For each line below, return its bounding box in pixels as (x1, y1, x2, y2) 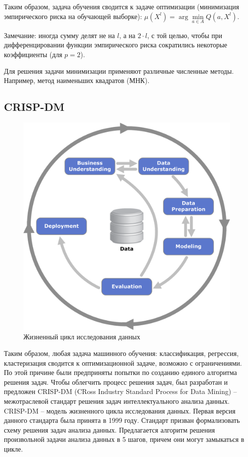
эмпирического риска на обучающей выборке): (4, 11, 142, 21)
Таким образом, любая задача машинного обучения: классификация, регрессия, (4, 348, 239, 358)
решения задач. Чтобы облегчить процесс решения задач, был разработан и (4, 376, 228, 387)
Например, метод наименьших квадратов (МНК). (4, 75, 150, 85)
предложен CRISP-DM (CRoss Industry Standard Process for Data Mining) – (4, 386, 237, 396)
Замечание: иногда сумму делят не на (4, 30, 115, 40)
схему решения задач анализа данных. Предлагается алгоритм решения (4, 424, 215, 435)
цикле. (4, 443, 23, 454)
